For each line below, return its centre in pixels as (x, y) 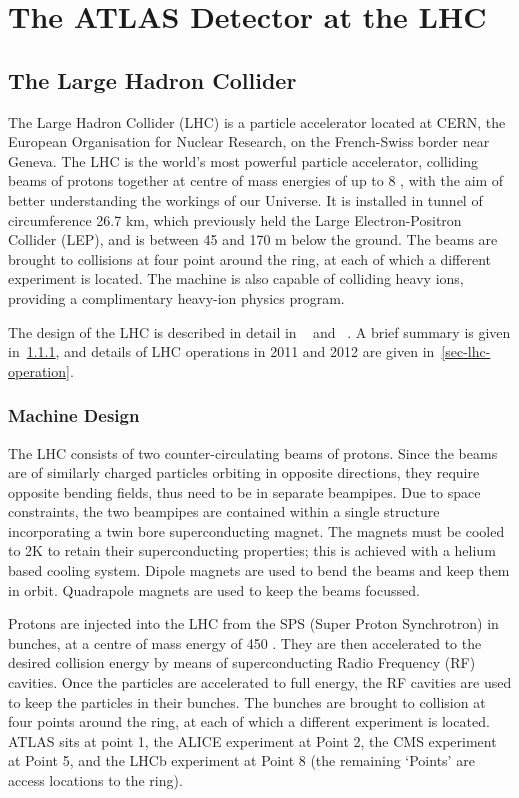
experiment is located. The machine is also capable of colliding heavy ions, (236, 278)
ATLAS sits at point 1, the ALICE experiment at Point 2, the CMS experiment (252, 740)
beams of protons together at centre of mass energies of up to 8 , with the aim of (256, 180)
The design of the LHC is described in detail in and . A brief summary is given (259, 331)
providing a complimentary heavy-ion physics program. (176, 297)
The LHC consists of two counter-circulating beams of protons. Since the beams (253, 452)
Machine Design (74, 415)
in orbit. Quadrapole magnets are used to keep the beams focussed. (214, 589)
